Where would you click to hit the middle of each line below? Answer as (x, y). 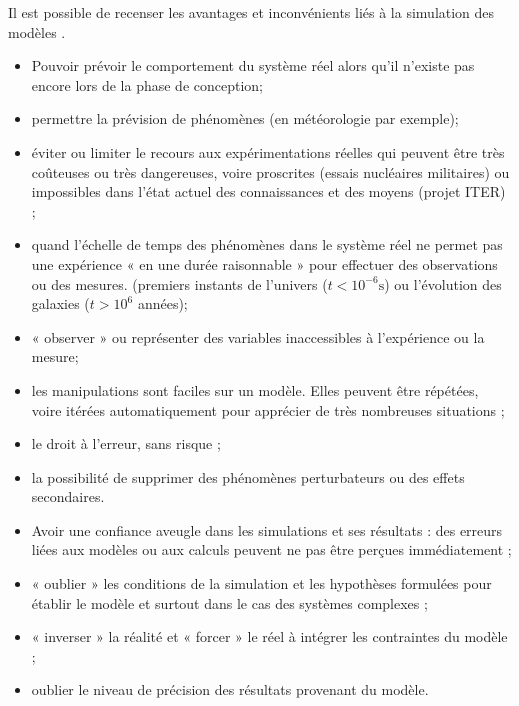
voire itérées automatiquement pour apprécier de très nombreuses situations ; (268, 409)
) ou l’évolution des (443, 283)
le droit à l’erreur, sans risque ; (126, 443)
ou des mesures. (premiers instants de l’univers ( (179, 283)
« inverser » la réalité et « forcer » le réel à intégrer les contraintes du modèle (269, 636)
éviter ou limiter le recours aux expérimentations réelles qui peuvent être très (268, 151)
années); (162, 303)
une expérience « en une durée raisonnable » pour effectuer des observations (264, 263)
